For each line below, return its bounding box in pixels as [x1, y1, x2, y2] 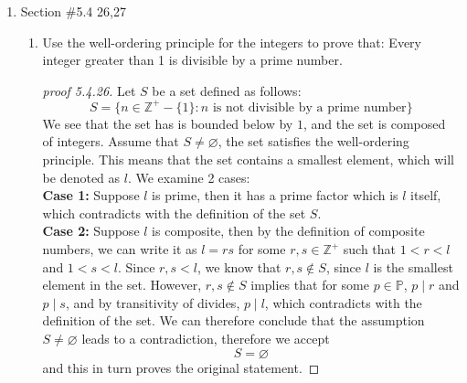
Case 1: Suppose [42, 186, 140, 205]
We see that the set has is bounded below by [42, 113, 293, 133]
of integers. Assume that [42, 132, 179, 151]
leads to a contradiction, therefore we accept [81, 329, 330, 347]
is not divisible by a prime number [212, 101, 407, 114]
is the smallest [373, 257, 453, 276]
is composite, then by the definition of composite [152, 221, 425, 240]
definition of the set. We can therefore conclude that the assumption [42, 311, 425, 330]
